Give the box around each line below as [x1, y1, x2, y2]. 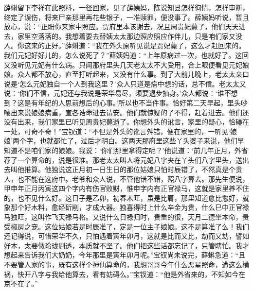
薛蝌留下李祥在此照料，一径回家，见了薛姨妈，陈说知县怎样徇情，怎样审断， [4, 2, 249, 12]
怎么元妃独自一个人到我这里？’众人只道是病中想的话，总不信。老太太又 [19, 78, 246, 88]
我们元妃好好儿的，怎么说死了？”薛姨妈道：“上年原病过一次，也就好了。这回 [4, 50, 249, 60]
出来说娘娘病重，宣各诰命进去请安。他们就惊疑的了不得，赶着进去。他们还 [10, 107, 249, 117]
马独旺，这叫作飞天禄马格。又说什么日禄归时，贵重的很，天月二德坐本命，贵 [4, 212, 249, 222]
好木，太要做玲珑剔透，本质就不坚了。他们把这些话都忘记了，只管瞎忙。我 [4, 240, 242, 250]
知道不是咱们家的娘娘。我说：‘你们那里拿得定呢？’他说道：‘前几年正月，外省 [4, 145, 248, 155]
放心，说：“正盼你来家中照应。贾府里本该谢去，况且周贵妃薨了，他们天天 [4, 21, 239, 32]
